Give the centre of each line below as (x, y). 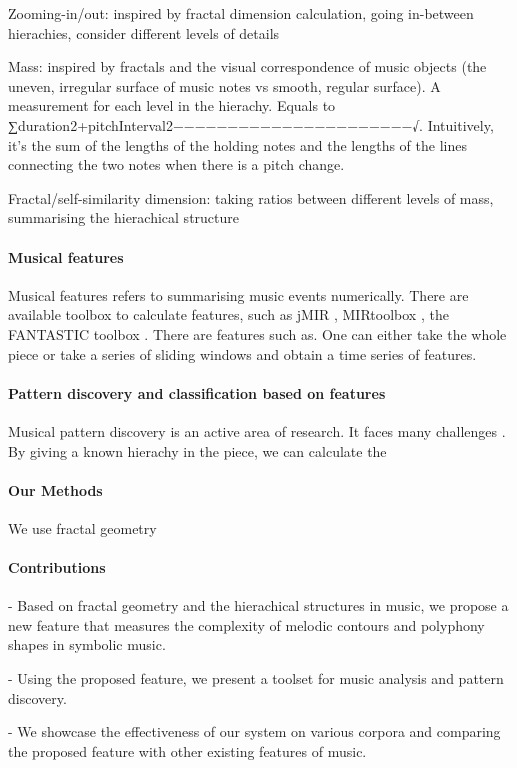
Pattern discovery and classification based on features (197, 392)
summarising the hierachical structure (123, 217)
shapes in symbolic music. (87, 644)
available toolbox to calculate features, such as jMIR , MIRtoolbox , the (228, 314)
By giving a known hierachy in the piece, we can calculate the (197, 450)
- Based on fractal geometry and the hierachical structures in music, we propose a (258, 605)
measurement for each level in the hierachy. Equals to (172, 105)
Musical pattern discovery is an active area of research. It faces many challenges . (257, 430)
